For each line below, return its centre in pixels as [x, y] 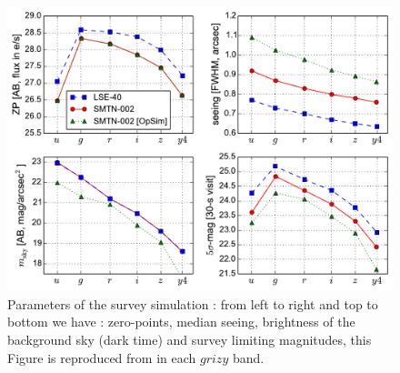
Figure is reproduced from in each [102, 357]
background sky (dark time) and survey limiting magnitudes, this [190, 339]
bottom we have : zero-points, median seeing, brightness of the [181, 322]
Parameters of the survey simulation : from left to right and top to [193, 303]
